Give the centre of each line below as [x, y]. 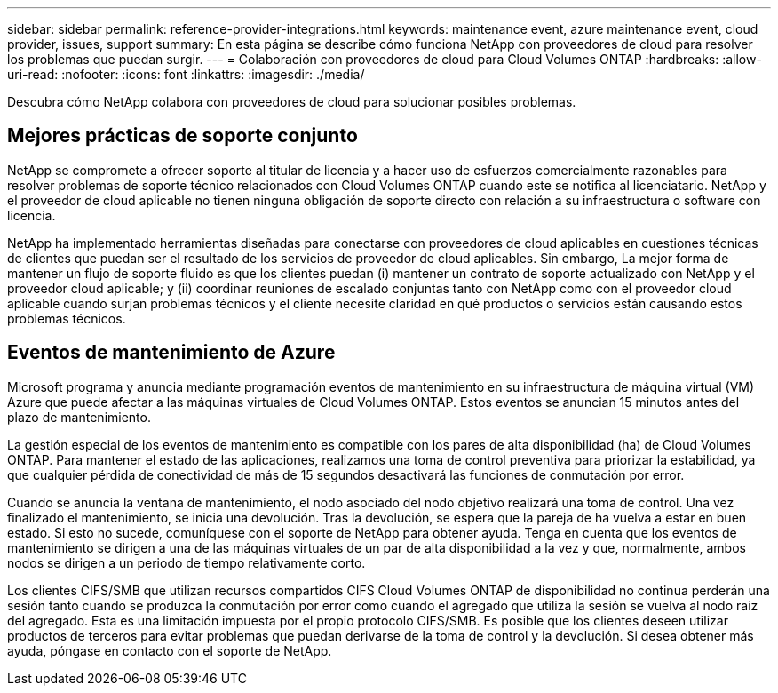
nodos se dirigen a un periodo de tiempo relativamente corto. [187, 562]
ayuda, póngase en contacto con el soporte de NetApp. [170, 650]
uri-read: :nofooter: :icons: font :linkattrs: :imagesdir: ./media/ [186, 74]
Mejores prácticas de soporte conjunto [183, 136]
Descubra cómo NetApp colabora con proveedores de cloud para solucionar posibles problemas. [292, 102]
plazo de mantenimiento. [79, 417]
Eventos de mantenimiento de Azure [171, 353]
